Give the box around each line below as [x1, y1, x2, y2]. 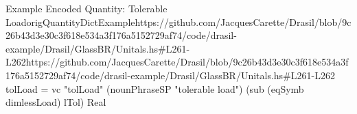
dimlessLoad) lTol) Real [5, 95, 106, 109]
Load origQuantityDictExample [5, 14, 135, 29]
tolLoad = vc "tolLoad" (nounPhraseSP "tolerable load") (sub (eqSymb [5, 81, 304, 96]
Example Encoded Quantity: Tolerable [5, 1, 168, 15]
